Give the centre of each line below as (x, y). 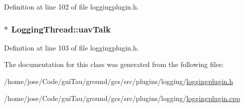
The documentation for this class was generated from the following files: (114, 64)
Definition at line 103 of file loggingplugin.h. (72, 47)
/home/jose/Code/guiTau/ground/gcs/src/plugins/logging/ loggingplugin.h (119, 81)
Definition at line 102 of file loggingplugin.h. (72, 6)
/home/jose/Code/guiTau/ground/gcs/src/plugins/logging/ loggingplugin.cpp (122, 98)
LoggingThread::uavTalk (61, 29)
